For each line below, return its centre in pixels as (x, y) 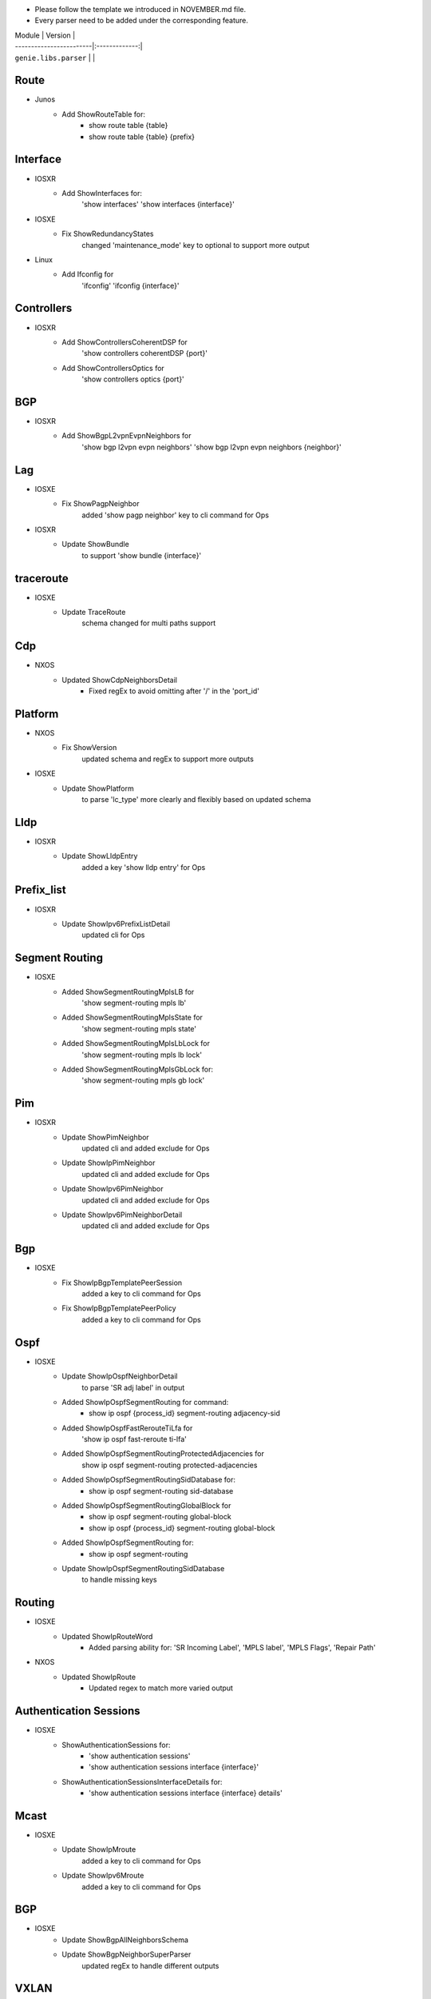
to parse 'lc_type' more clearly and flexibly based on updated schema (196, 799)
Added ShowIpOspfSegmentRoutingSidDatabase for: (148, 1480)
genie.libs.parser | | (55, 58)
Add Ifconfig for (88, 274)
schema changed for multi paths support (149, 623)
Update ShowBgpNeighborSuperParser (127, 1954)
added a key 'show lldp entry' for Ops (144, 867)
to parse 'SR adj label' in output (133, 1387)
